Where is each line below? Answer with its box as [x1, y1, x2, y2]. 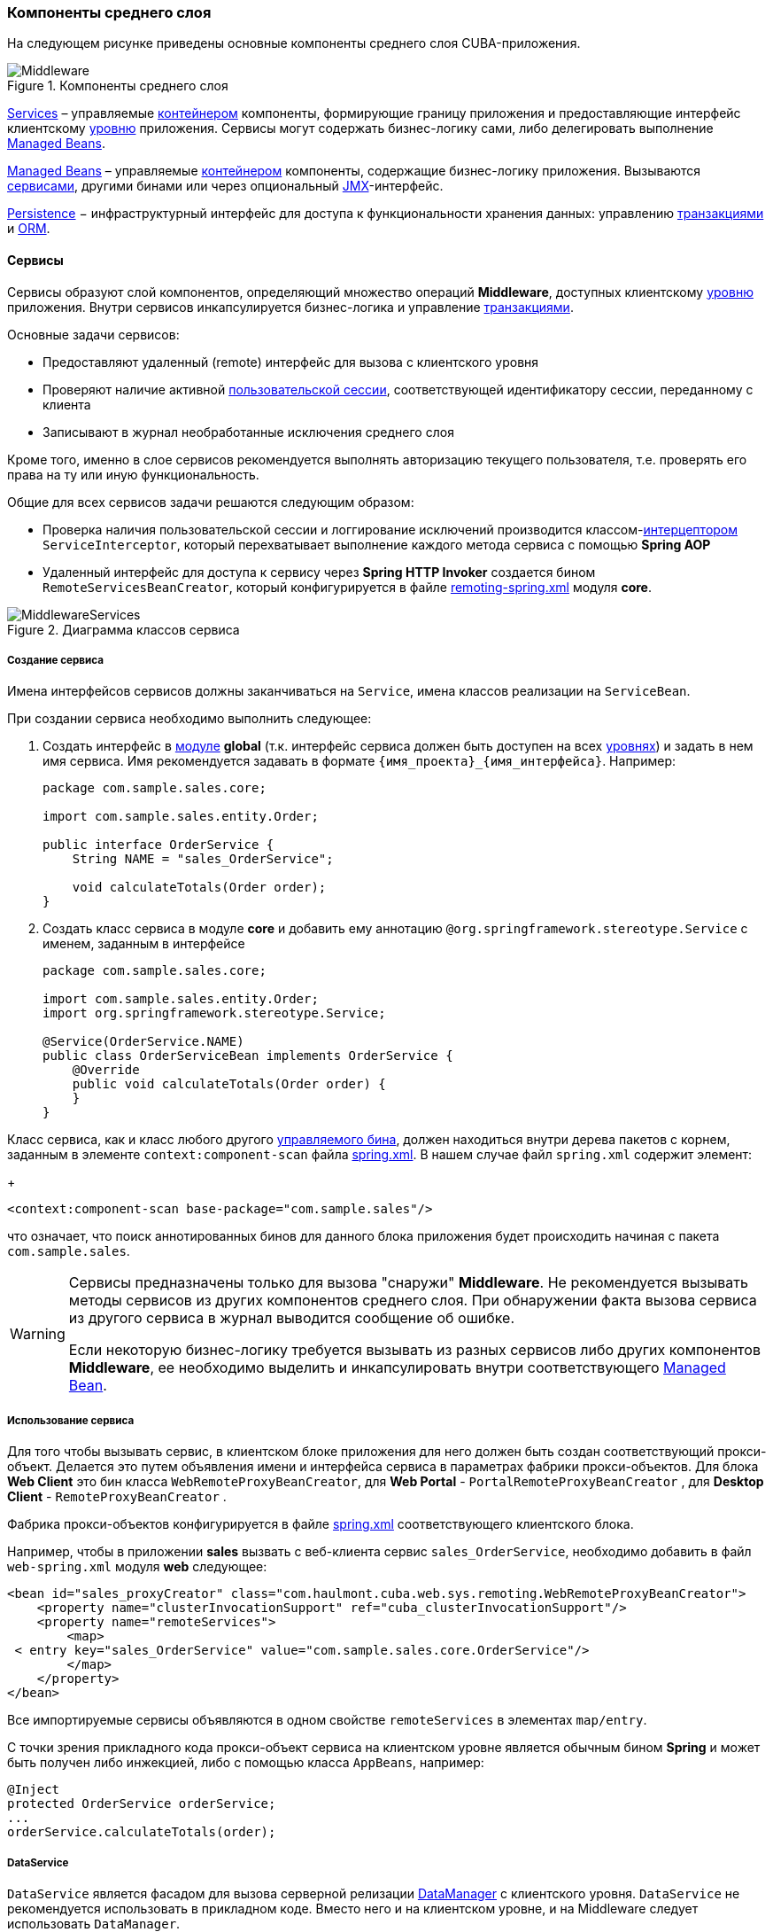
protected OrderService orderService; [7, 1796, 276, 1811]
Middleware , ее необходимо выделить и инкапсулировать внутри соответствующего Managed [68, 1359, 726, 1377]
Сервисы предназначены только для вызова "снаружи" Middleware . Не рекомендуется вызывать [68, 1274, 748, 1292]
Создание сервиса [7, 653, 104, 666]
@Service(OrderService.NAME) [43, 1034, 244, 1049]
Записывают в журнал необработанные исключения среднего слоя [43, 424, 454, 440]
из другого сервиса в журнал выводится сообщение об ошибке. [68, 1309, 515, 1328]
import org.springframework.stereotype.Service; [43, 1006, 386, 1021]
